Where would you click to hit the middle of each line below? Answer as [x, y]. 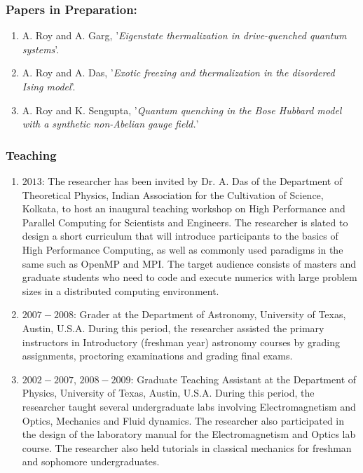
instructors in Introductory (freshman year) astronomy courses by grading [181, 342]
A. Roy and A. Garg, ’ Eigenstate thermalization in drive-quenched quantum [184, 35]
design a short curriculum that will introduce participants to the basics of [180, 236]
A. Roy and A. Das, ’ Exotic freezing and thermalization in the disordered [178, 73]
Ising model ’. [49, 86]
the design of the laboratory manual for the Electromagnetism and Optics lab [189, 434]
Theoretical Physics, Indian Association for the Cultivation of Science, [173, 194]
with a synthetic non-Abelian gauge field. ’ [110, 124]
